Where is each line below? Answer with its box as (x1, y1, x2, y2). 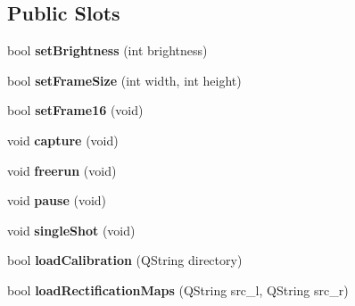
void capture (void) (7, 130, 119, 149)
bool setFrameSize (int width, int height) (7, 70, 242, 89)
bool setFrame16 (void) (7, 101, 144, 120)
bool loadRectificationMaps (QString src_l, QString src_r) (7, 280, 349, 299)
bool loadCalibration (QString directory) (7, 251, 243, 269)
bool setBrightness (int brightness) (7, 41, 208, 60)
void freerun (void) (7, 161, 117, 179)
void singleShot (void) (7, 220, 136, 239)
